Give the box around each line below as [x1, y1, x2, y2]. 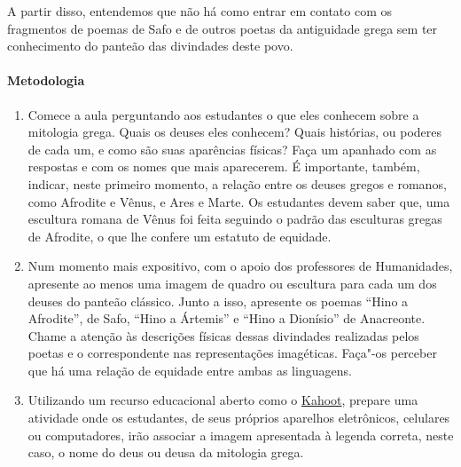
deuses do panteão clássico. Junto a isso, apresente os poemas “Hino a [27, 291, 409, 310]
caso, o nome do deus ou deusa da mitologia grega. [27, 443, 304, 462]
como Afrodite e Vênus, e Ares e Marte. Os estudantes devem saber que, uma [27, 192, 450, 210]
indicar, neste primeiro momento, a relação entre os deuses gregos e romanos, [27, 174, 447, 193]
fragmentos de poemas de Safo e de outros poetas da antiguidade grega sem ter [7, 19, 438, 37]
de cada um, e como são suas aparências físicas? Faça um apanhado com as [27, 139, 437, 158]
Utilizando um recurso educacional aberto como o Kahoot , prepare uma [27, 391, 418, 409]
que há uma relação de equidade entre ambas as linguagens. [27, 360, 352, 379]
